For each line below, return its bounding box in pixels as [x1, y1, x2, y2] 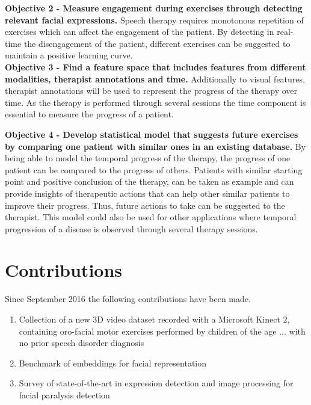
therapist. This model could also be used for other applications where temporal [5, 211, 297, 223]
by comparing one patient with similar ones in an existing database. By [5, 140, 306, 152]
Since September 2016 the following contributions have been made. [5, 292, 251, 305]
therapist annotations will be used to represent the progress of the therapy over [5, 84, 298, 97]
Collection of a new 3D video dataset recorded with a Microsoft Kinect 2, [19, 313, 290, 325]
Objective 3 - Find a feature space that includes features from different [5, 60, 306, 73]
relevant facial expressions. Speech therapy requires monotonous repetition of [5, 13, 304, 26]
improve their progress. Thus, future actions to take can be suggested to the [5, 199, 285, 211]
